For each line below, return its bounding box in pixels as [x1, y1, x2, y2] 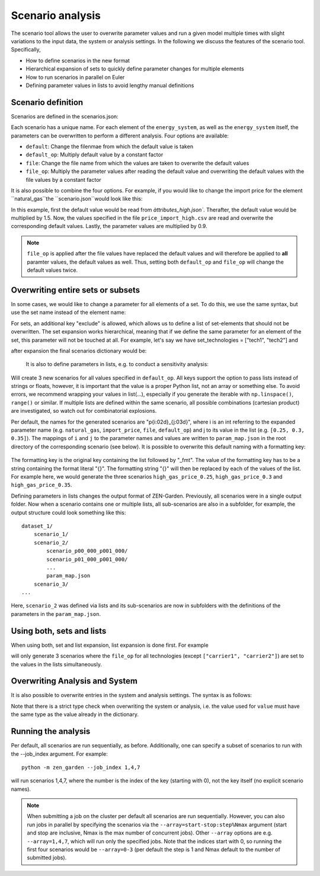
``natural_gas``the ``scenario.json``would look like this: [11, 195, 143, 203]
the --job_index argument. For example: [11, 750, 108, 758]
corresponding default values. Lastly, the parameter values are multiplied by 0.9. [11, 223, 207, 230]
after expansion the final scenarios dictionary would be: [11, 347, 147, 354]
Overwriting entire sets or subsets [11, 285, 140, 295]
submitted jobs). [27, 854, 67, 861]
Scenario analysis [11, 9, 101, 22]
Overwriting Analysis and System [11, 676, 137, 686]
